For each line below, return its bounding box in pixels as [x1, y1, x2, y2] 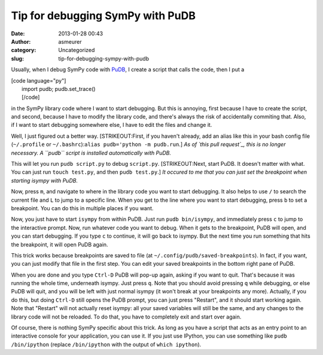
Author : [11, 38, 31, 45]
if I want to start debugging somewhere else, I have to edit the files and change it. [11, 122, 212, 129]
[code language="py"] [11, 77, 66, 84]
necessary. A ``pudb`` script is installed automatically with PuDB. [11, 149, 172, 156]
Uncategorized [58, 47, 95, 54]
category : [11, 47, 36, 54]
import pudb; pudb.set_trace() [22, 85, 96, 92]
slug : [11, 54, 24, 62]
